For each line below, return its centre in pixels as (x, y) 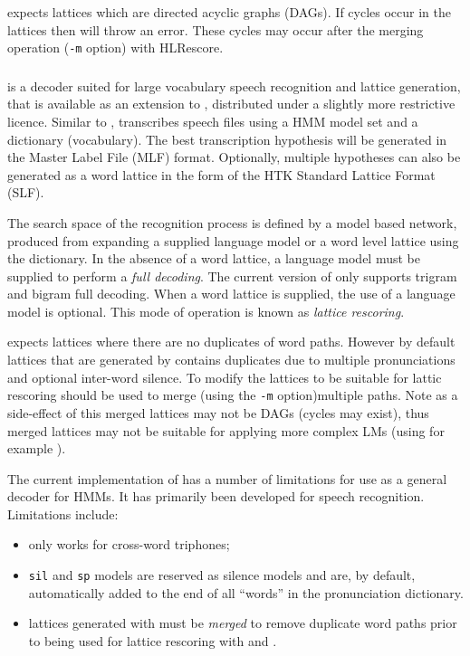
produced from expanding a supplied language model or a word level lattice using (233, 240)
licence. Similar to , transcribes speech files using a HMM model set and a (213, 121)
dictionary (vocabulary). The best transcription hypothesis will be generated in (227, 139)
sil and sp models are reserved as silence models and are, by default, (222, 575)
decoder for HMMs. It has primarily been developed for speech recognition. (216, 496)
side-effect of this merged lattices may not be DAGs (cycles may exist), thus (218, 412)
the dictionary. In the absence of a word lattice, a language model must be (214, 258)
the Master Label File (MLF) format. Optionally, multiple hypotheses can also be (234, 157)
